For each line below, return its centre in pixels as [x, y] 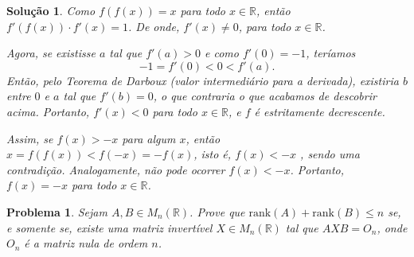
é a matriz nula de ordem [86, 243]
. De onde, [154, 26]
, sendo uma [330, 154]
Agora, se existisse [51, 53]
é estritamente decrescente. [320, 111]
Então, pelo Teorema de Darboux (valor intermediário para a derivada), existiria [203, 80]
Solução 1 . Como [51, 10]
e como [221, 53]
